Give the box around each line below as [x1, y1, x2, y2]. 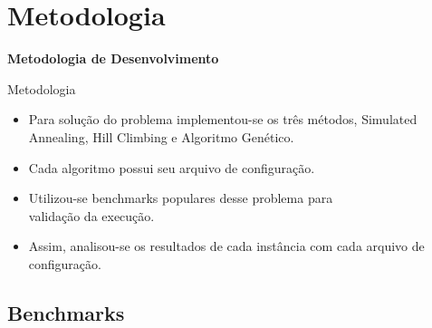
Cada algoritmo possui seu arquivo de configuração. [28, 158, 315, 177]
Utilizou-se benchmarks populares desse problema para [28, 188, 333, 207]
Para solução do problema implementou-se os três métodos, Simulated [28, 110, 418, 129]
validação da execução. [28, 206, 155, 225]
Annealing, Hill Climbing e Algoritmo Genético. [28, 127, 294, 146]
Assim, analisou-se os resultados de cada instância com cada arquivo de [28, 236, 425, 256]
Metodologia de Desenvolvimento [7, 49, 219, 68]
